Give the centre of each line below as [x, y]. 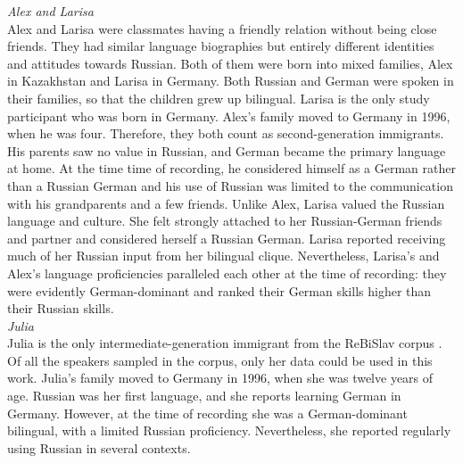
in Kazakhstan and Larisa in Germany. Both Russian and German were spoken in [231, 81]
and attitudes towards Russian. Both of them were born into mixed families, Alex [230, 63]
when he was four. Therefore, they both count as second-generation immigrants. [226, 133]
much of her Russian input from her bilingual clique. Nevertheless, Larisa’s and [223, 256]
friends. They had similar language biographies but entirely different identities [221, 46]
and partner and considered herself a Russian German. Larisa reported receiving [227, 238]
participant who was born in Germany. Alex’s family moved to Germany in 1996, [229, 116]
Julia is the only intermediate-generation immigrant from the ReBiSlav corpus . [225, 343]
